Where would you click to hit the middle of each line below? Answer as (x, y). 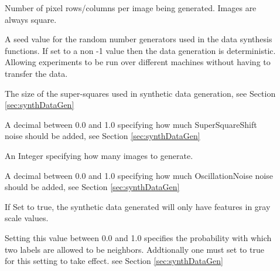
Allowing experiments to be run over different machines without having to (138, 62)
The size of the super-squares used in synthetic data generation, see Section (140, 93)
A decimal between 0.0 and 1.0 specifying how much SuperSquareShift (131, 124)
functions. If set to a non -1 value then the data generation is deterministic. (140, 50)
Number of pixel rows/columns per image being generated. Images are (131, 8)
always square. (31, 19)
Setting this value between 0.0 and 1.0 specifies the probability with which (138, 237)
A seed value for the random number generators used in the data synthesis (139, 39)
